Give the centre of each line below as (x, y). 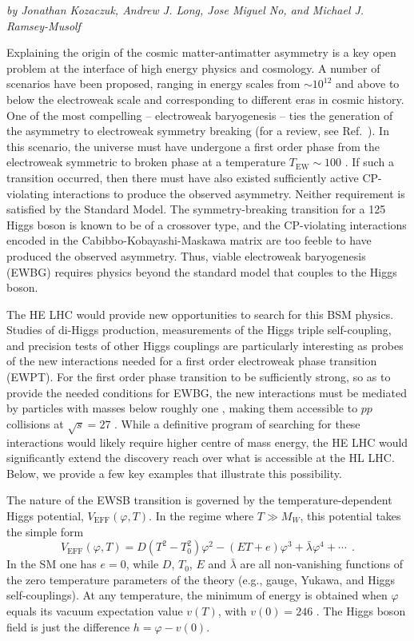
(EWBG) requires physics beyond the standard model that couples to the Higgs (202, 271)
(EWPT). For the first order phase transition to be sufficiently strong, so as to (199, 377)
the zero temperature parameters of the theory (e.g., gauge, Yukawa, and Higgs (201, 579)
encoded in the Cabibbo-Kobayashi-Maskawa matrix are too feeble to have (189, 240)
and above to (368, 84)
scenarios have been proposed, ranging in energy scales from (153, 84)
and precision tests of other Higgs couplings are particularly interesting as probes (205, 345)
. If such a (369, 162)
